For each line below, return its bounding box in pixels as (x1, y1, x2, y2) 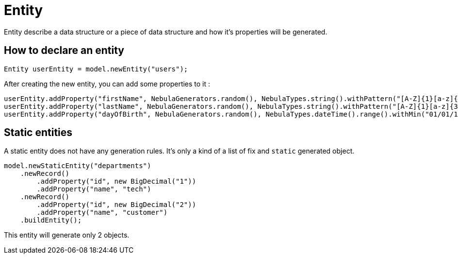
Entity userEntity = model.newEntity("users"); (4, 65, 188, 73)
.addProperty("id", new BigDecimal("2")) (36, 201, 196, 209)
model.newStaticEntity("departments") (4, 162, 151, 170)
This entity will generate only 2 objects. (4, 231, 130, 240)
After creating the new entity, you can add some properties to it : (4, 79, 211, 88)
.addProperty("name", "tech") (36, 185, 151, 193)
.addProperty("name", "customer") (36, 208, 168, 217)
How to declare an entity (4, 44, 124, 57)
